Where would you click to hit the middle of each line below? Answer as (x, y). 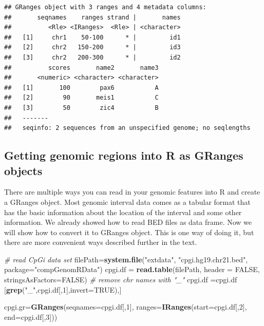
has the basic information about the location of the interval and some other (123, 212)
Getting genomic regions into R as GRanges (124, 155)
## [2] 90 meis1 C (81, 98)
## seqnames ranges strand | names (92, 17)
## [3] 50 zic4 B (81, 108)
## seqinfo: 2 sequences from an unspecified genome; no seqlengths (127, 128)
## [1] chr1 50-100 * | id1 (92, 37)
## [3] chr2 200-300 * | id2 (92, 57)
